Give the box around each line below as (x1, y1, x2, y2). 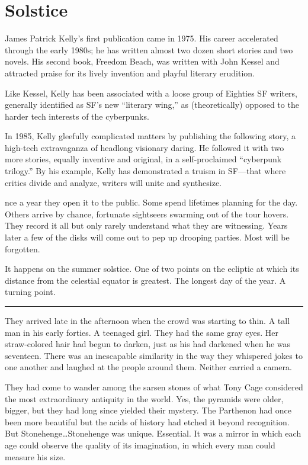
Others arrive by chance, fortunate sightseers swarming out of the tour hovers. (5, 207, 289, 220)
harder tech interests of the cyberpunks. (5, 110, 149, 122)
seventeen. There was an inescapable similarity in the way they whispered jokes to (5, 349, 303, 361)
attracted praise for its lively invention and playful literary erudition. (5, 66, 255, 79)
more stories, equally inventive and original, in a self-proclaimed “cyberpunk (5, 153, 282, 165)
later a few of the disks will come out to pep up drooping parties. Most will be (5, 231, 290, 243)
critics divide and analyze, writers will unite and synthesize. (5, 176, 222, 188)
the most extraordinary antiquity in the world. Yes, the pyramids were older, (5, 392, 284, 405)
